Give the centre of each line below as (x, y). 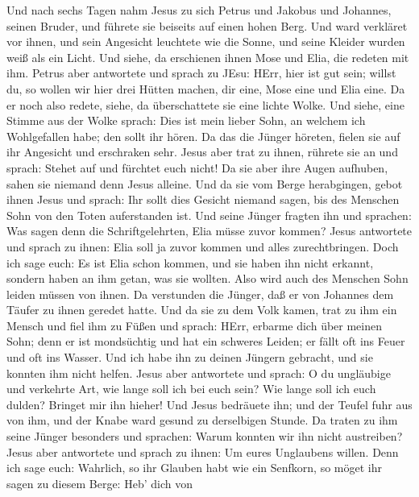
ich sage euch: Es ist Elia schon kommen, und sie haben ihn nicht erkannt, (190, 262)
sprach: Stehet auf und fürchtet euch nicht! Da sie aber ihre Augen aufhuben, (197, 167)
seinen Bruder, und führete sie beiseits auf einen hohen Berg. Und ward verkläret (207, 25)
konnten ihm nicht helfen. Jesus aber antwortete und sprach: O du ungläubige (199, 373)
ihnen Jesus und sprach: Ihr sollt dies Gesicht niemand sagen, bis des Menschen (203, 199)
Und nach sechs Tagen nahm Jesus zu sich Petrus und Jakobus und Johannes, (199, 10)
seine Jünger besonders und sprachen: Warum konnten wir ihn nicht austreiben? (205, 436)
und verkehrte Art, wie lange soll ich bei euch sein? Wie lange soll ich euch (191, 389)
